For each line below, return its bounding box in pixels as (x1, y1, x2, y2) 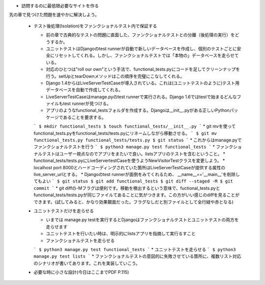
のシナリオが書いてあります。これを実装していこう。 (33, 260, 140, 266)
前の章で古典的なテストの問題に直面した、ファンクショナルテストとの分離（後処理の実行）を (46, 32, 235, 38)
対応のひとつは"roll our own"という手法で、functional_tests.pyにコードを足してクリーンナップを (46, 66, 240, 72)
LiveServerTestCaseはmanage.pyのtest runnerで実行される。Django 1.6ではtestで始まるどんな (46, 94, 238, 100)
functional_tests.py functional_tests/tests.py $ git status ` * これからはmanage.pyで (33, 137, 242, 143)
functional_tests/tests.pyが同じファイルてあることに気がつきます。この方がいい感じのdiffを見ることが (33, 192, 240, 198)
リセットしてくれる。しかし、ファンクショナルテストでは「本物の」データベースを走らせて (54, 52, 239, 58)
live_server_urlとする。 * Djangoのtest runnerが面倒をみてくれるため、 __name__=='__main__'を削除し (33, 171, 240, 177)
